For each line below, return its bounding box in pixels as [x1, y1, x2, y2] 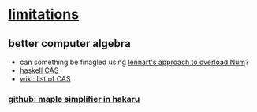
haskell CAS [19, 66, 59, 75]
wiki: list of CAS [19, 74, 71, 83]
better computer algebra [8, 37, 132, 50]
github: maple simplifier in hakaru [8, 93, 140, 104]
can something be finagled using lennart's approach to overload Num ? [19, 57, 250, 67]
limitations [8, 5, 80, 23]
